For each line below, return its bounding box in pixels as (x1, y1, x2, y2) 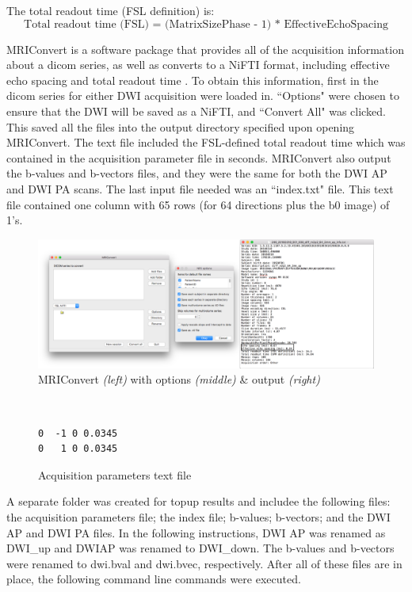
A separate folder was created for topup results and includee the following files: (6, 493, 391, 510)
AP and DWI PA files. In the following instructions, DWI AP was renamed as (6, 524, 386, 540)
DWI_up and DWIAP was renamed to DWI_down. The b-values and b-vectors (6, 540, 395, 556)
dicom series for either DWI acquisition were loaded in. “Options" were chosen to (6, 87, 399, 104)
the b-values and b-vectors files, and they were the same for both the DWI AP (6, 165, 387, 181)
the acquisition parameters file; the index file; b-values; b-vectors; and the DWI (6, 509, 391, 525)
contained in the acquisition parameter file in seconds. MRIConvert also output (6, 149, 391, 166)
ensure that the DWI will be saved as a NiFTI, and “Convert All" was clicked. (6, 102, 386, 119)
